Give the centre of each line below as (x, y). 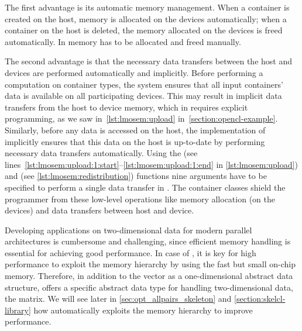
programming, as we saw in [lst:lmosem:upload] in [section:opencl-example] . (141, 118)
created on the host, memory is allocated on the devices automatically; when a (146, 18)
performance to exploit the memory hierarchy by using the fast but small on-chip (150, 264)
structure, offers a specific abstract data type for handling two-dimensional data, (149, 287)
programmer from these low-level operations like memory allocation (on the (140, 199)
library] (18, 310)
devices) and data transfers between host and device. (99, 210)
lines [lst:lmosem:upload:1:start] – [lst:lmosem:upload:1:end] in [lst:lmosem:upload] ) (151, 164)
